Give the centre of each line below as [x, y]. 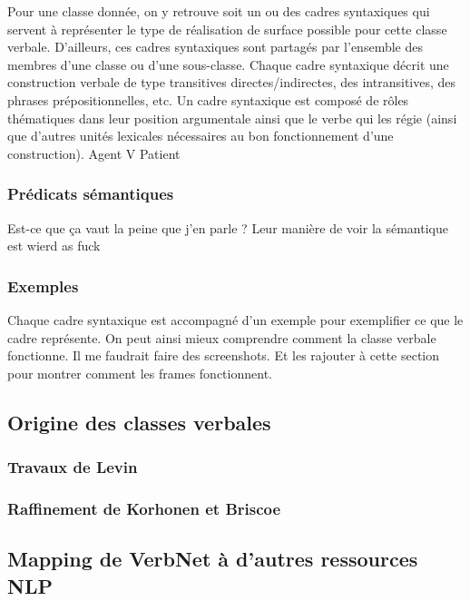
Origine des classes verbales [139, 422]
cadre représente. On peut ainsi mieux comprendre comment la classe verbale [222, 337]
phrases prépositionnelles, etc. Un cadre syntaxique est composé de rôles [208, 99]
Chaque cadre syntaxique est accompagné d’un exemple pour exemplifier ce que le [235, 319]
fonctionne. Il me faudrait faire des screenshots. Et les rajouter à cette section [224, 355]
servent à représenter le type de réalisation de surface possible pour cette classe [227, 29]
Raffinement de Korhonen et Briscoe [144, 508]
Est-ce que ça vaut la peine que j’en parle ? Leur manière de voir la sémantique [228, 227]
